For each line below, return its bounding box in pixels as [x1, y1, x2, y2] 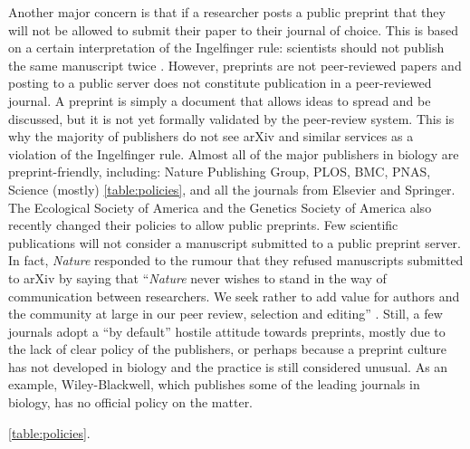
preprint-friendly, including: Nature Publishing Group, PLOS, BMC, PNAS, [8, 162, 431, 181]
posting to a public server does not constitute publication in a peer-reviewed [8, 73, 432, 92]
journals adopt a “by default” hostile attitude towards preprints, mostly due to [8, 321, 446, 340]
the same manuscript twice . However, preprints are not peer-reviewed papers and [8, 55, 462, 74]
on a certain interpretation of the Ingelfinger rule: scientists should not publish [8, 38, 445, 57]
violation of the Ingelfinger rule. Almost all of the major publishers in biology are [8, 144, 459, 163]
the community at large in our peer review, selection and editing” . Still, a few [8, 304, 443, 323]
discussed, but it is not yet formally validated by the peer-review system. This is [8, 109, 455, 128]
